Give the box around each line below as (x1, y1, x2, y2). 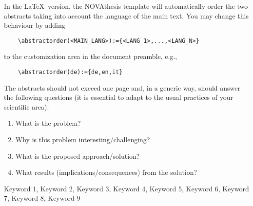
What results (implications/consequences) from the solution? (15, 167, 197, 177)
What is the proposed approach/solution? (15, 150, 140, 161)
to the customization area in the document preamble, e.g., (4, 51, 177, 61)
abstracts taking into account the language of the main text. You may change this (4, 10, 249, 20)
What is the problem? (15, 118, 81, 128)
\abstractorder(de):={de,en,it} (18, 69, 123, 76)
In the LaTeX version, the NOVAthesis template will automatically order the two (4, 1, 248, 11)
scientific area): (4, 101, 49, 112)
